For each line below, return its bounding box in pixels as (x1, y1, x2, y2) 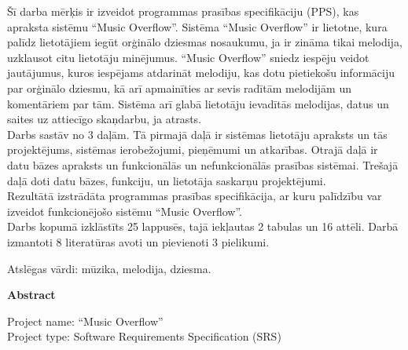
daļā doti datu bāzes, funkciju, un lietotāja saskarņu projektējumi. (7, 172, 326, 188)
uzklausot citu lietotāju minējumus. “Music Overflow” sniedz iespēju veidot (7, 49, 369, 65)
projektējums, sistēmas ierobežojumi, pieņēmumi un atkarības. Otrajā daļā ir (7, 141, 378, 158)
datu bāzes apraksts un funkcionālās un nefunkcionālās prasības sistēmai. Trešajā (7, 156, 399, 173)
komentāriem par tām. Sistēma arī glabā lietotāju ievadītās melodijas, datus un (7, 95, 389, 111)
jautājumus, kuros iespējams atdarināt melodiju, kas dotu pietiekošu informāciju (7, 64, 395, 81)
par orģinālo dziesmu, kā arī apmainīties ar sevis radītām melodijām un (7, 79, 352, 96)
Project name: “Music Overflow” (7, 312, 164, 329)
